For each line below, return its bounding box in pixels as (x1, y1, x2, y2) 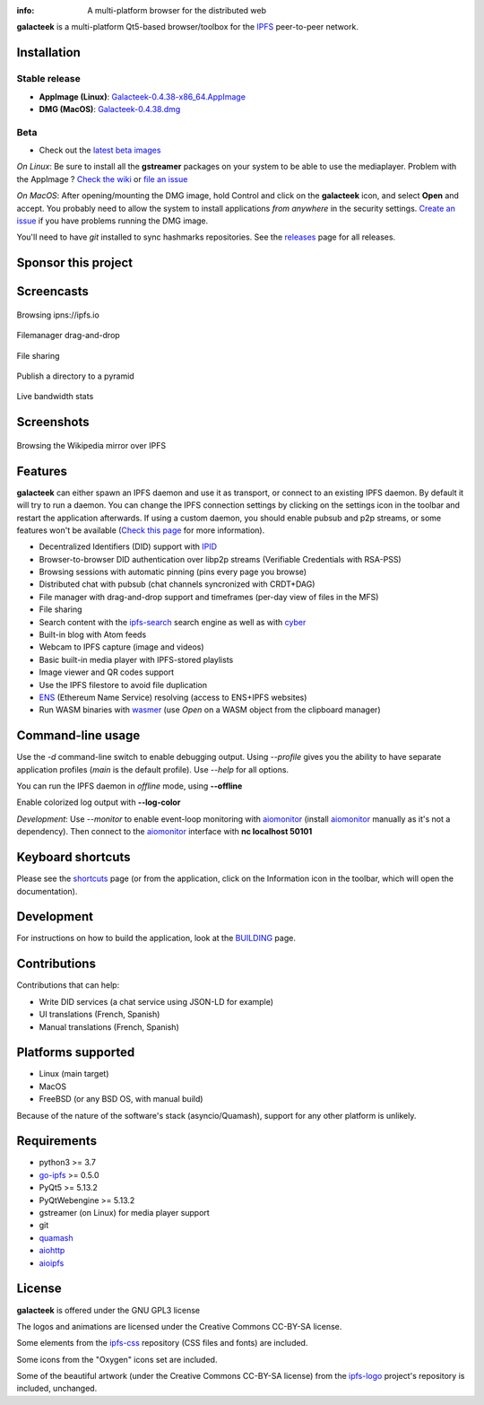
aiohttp (39, 1245, 65, 1256)
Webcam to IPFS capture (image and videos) (39, 641, 205, 652)
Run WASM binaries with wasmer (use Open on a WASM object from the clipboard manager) (39, 704, 381, 715)
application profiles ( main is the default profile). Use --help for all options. (16, 764, 290, 775)
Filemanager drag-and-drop (16, 330, 120, 341)
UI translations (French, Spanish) (39, 1009, 160, 1020)
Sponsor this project (16, 256, 134, 271)
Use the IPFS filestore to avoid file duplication (39, 679, 208, 690)
